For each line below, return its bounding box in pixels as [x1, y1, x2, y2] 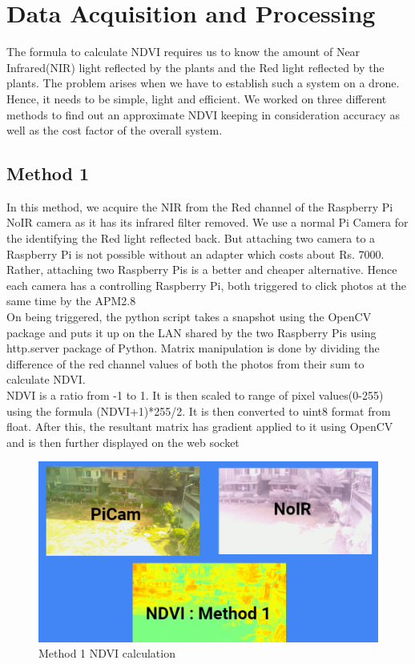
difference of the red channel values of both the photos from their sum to [6, 355, 365, 372]
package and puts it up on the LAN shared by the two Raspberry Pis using [6, 324, 377, 340]
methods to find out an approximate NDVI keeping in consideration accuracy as [6, 106, 400, 123]
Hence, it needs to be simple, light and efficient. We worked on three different [6, 90, 387, 107]
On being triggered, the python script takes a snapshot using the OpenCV [6, 308, 372, 325]
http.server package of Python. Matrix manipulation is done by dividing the [6, 340, 380, 356]
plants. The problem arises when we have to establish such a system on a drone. [6, 74, 400, 91]
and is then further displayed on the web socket [6, 433, 240, 450]
